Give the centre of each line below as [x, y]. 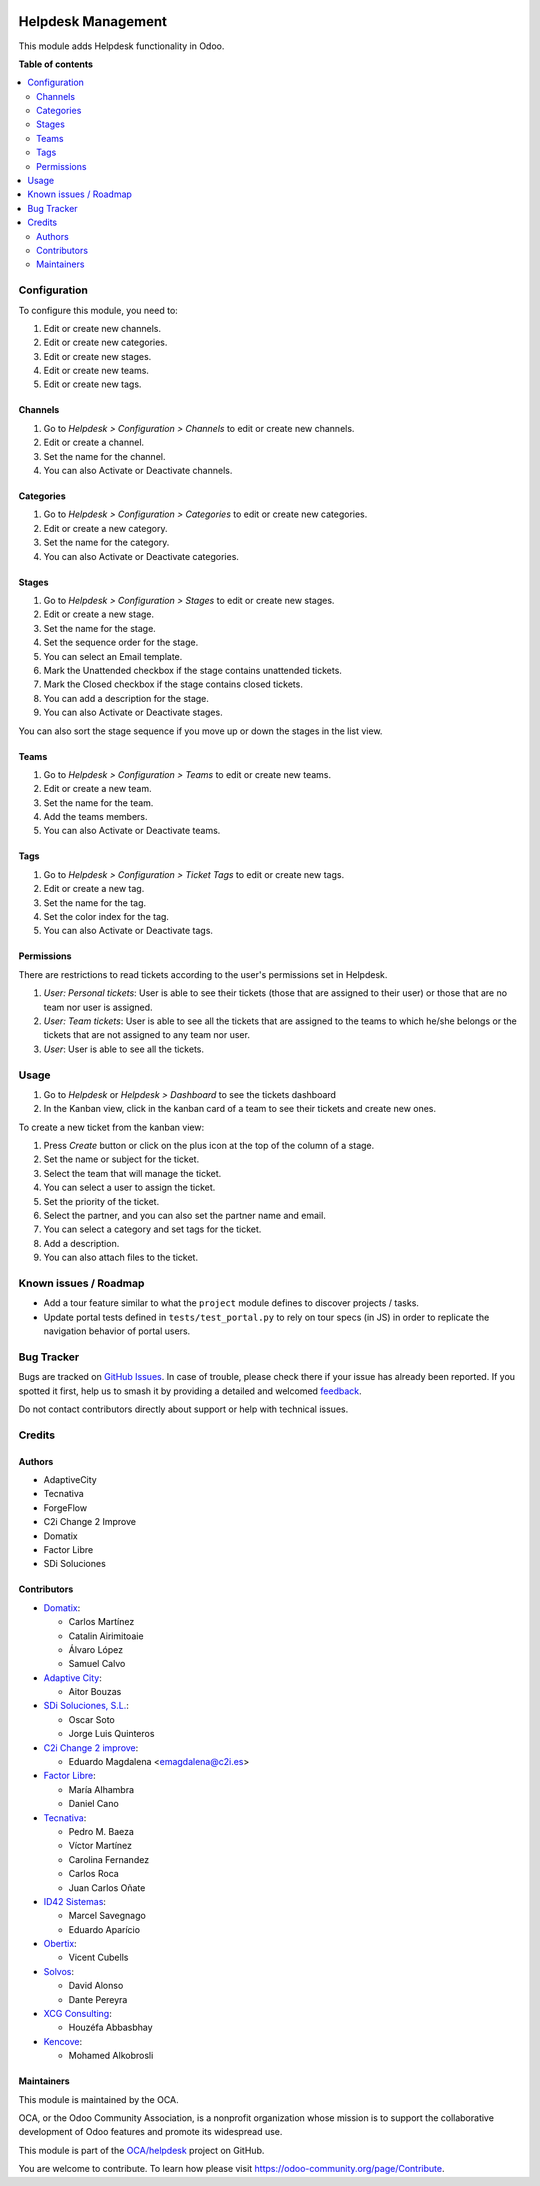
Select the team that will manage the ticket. [132, 1173]
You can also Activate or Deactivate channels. [138, 471]
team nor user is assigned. [98, 1007]
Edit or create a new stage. [99, 614]
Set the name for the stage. [100, 628]
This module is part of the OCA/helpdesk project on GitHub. [141, 2150]
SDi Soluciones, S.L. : [86, 1706]
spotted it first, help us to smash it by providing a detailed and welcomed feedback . [190, 1391]
